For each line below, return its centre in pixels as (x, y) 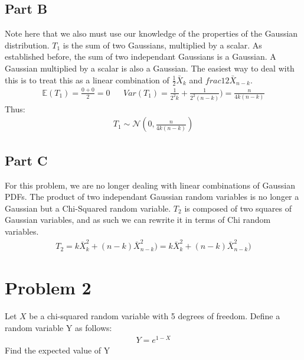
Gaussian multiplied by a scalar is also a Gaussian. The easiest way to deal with (150, 68)
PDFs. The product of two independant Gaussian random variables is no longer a (152, 197)
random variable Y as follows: (58, 327)
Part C (26, 160)
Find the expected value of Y (58, 350)
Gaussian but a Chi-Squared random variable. (88, 208)
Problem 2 (48, 288)
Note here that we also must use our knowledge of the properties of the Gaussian (151, 33)
